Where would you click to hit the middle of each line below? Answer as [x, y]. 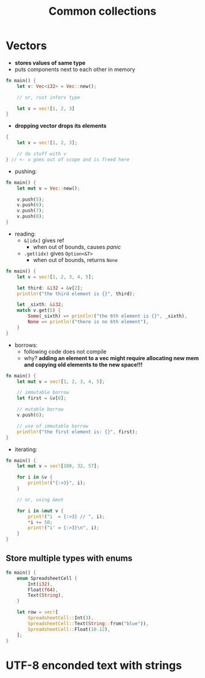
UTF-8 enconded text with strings [94, 665]
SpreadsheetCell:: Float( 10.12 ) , [69, 629]
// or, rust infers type [48, 97]
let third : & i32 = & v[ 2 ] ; [50, 288]
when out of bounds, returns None [75, 260]
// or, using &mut [40, 499]
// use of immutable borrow [52, 426]
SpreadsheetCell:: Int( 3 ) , [61, 618]
